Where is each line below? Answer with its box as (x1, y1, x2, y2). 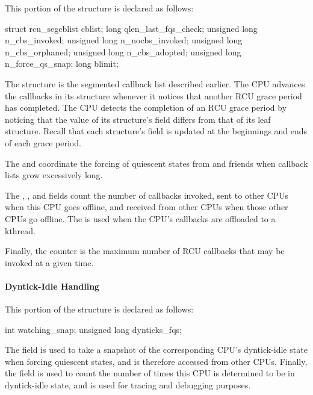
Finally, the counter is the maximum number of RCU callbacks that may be (5, 244, 285, 257)
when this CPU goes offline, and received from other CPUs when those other (5, 201, 288, 213)
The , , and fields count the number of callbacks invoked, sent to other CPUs (5, 188, 289, 201)
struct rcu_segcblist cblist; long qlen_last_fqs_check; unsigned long (5, 22, 258, 34)
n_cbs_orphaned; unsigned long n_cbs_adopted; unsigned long (5, 45, 241, 58)
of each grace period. (5, 136, 81, 149)
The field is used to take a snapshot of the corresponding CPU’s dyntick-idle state (5, 343, 308, 356)
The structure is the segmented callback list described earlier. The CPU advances (5, 77, 305, 90)
